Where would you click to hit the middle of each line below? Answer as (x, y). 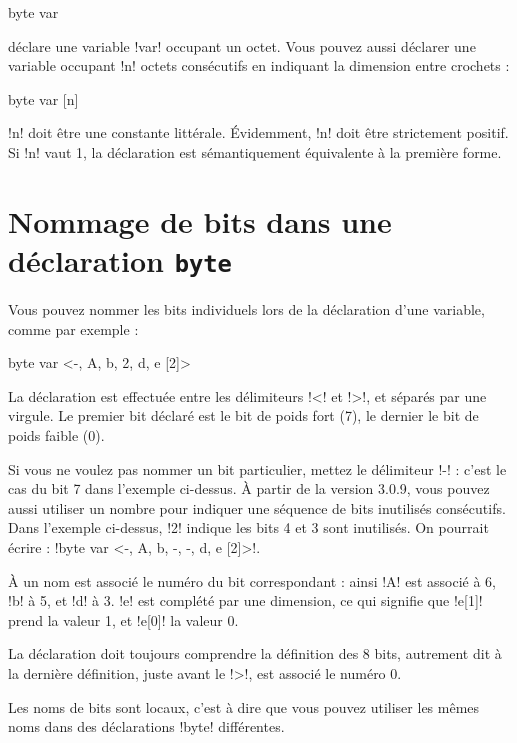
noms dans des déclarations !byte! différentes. (146, 726)
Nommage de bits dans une (200, 220)
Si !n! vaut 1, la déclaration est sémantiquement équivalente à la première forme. (255, 151)
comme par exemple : (73, 328)
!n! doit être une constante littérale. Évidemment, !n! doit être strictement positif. (258, 132)
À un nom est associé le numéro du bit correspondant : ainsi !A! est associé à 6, (252, 580)
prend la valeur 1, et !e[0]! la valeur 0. (123, 619)
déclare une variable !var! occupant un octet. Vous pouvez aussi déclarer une (242, 45)
